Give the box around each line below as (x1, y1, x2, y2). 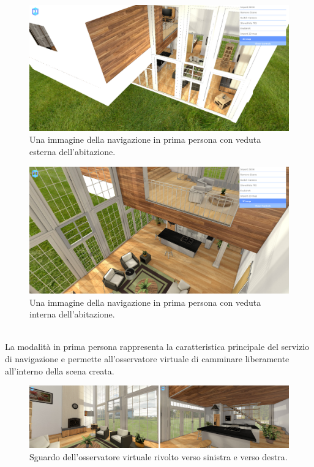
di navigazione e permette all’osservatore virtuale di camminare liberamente (5, 352, 290, 365)
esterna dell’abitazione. (29, 145, 116, 158)
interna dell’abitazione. (29, 308, 115, 321)
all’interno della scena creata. (5, 364, 114, 377)
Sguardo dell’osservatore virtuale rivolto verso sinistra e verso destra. (29, 450, 288, 463)
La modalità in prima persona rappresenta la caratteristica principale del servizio (5, 340, 310, 353)
